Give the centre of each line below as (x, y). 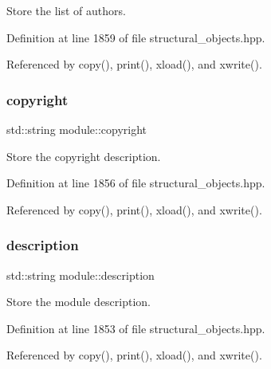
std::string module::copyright (77, 129)
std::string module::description (81, 275)
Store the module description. (79, 302)
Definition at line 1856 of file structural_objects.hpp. (136, 183)
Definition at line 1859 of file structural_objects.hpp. (136, 37)
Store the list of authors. (66, 10)
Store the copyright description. (84, 156)
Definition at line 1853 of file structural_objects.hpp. (136, 328)
